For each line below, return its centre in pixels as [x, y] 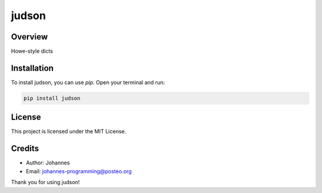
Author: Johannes [48, 163]
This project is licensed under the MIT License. [69, 131]
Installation [32, 68]
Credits [25, 148]
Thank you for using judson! [45, 182]
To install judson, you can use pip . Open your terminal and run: [88, 82]
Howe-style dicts [32, 51]
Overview [30, 37]
